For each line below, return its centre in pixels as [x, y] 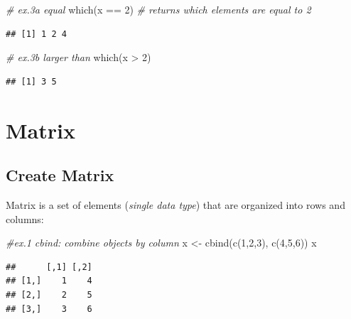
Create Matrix [60, 175]
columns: [25, 218]
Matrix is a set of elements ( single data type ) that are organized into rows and [175, 204]
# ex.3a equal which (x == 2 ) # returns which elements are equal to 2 [158, 9]
